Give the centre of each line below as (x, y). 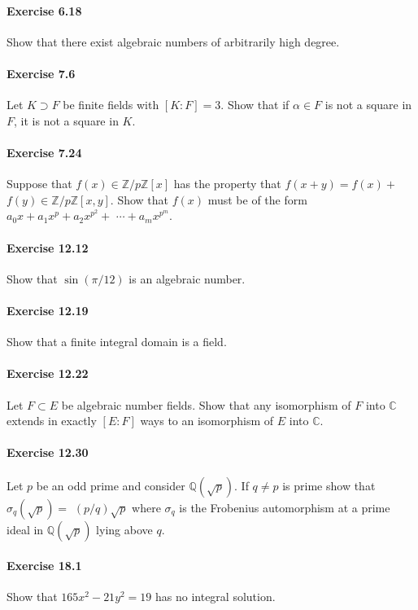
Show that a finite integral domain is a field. (117, 342)
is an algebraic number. (187, 278)
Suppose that (39, 184)
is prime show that (329, 485)
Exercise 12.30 (48, 452)
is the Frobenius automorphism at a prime (285, 507)
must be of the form (257, 199)
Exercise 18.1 (44, 566)
